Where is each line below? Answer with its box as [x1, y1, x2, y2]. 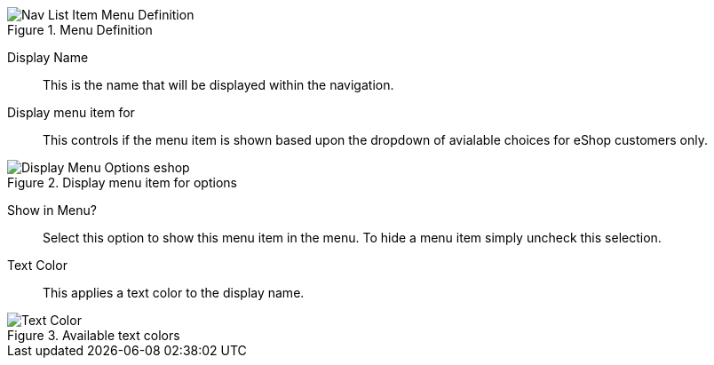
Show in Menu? [7, 202, 97, 218]
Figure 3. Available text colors [7, 328, 180, 343]
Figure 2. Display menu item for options [7, 175, 237, 190]
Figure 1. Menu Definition [7, 22, 153, 37]
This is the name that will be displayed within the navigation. [43, 77, 394, 92]
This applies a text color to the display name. [43, 285, 305, 300]
